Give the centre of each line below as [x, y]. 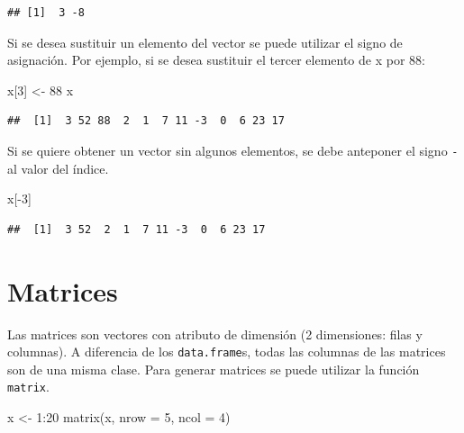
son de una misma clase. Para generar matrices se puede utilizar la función [214, 369]
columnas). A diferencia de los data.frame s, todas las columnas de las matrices [227, 352]
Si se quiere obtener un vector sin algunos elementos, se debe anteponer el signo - [233, 150]
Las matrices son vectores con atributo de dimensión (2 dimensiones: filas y [215, 334]
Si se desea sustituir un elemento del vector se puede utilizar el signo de [205, 42]
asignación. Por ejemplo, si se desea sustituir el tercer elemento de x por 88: [216, 60]
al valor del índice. [58, 168]
